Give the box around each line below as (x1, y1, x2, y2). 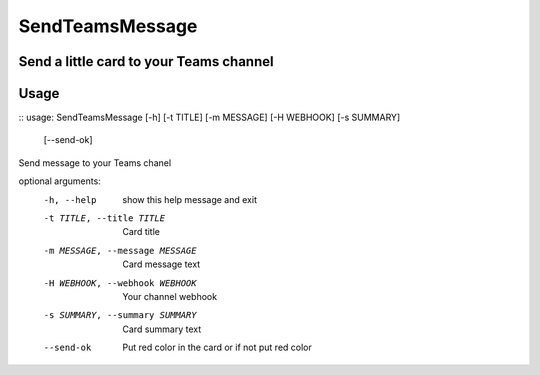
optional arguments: (18, 175, 102, 187)
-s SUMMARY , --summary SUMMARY (43, 310, 197, 321)
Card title (122, 226, 160, 238)
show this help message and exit (122, 193, 257, 205)
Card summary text (122, 323, 202, 335)
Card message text (122, 258, 201, 270)
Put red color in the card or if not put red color (122, 341, 312, 354)
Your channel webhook (122, 290, 218, 302)
